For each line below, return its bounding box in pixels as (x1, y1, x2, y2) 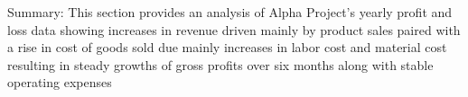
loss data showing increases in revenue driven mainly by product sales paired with (7, 20, 461, 39)
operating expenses (7, 73, 112, 92)
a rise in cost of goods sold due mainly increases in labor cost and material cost (7, 38, 447, 57)
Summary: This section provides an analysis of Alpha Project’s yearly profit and (7, 3, 453, 21)
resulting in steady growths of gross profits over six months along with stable (7, 55, 434, 74)
